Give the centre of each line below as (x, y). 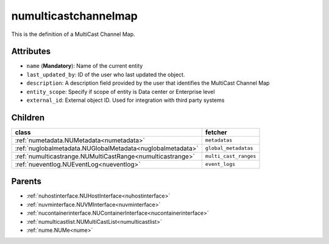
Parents (27, 181)
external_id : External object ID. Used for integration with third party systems (126, 100)
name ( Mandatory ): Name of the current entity (85, 66)
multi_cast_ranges (231, 156)
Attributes (31, 52)
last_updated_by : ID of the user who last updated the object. (106, 74)
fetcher (216, 132)
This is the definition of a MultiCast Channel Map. (73, 34)
